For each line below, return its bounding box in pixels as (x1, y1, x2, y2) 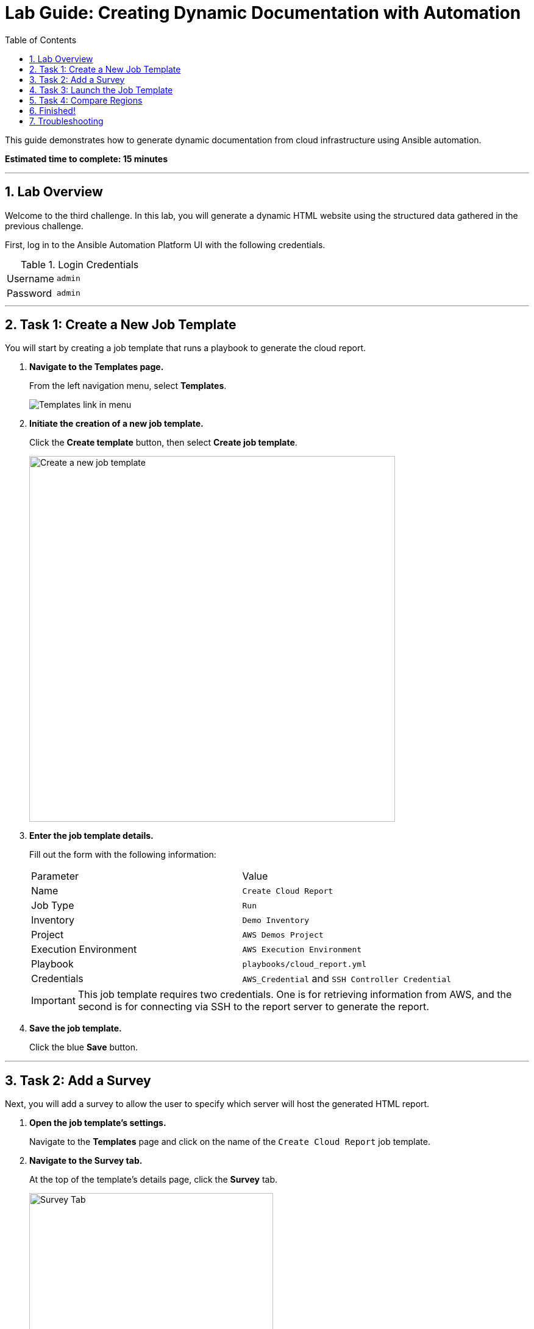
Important (31, 994, 76, 1007)
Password (7, 287, 52, 299)
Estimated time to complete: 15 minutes (5, 153, 168, 164)
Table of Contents (5, 34, 77, 45)
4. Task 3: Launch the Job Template (29, 84, 173, 95)
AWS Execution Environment (242, 944, 362, 954)
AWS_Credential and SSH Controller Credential (242, 972, 451, 985)
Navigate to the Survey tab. (29, 1155, 143, 1166)
